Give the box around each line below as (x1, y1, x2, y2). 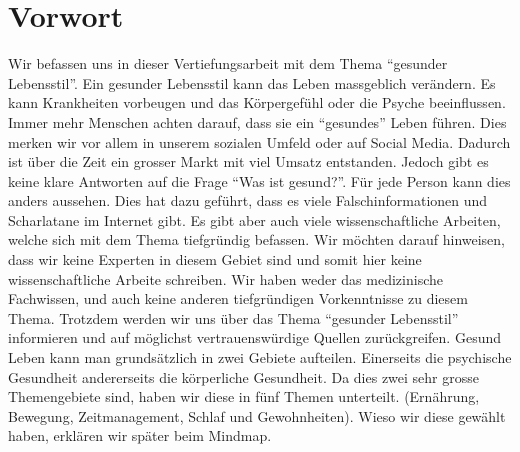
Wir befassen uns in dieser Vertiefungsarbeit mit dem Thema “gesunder (8, 53, 448, 74)
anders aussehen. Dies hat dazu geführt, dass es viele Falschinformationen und (8, 190, 488, 211)
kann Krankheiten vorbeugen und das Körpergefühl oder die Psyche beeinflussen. (8, 92, 506, 113)
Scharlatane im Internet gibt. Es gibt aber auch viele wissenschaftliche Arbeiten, (8, 209, 501, 230)
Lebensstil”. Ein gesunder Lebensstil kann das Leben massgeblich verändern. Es (8, 72, 496, 93)
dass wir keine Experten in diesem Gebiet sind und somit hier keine (8, 249, 422, 270)
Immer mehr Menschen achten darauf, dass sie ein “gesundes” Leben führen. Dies (8, 111, 507, 132)
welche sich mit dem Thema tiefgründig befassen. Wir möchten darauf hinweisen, (8, 229, 506, 250)
